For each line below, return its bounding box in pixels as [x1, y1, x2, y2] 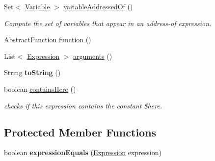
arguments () [73, 51, 112, 61]
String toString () [4, 67, 61, 78]
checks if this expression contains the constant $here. [4, 100, 162, 110]
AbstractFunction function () [4, 34, 91, 45]
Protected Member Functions [4, 124, 157, 139]
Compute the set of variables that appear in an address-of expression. [4, 18, 212, 28]
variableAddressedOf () [63, 1, 133, 11]
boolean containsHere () [4, 83, 76, 94]
